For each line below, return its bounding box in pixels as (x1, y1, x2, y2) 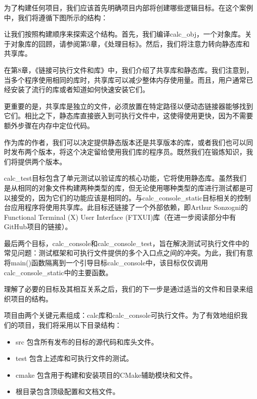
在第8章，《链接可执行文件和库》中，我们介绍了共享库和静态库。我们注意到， (4, 64, 253, 75)
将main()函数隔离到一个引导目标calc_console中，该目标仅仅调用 (4, 257, 208, 268)
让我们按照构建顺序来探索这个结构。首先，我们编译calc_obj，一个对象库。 (4, 29, 245, 39)
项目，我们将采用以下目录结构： (17, 320, 122, 330)
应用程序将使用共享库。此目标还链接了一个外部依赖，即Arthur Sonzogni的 (10, 202, 248, 212)
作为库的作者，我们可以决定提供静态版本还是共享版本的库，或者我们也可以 (4, 137, 246, 147)
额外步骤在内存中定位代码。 (4, 120, 94, 130)
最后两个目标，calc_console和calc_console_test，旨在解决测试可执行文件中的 (4, 238, 250, 248)
